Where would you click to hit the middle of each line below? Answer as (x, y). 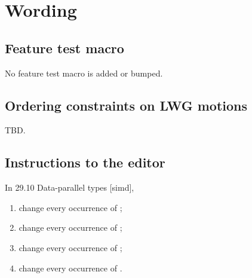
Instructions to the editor (85, 162)
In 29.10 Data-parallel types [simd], (70, 187)
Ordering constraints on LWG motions (126, 105)
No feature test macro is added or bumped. (84, 73)
